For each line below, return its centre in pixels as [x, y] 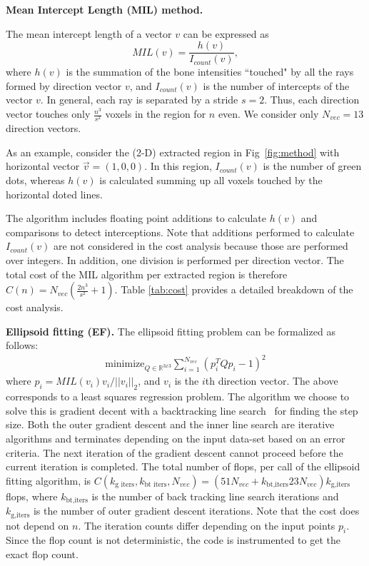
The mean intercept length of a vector [89, 33]
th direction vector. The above [272, 381]
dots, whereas [35, 180]
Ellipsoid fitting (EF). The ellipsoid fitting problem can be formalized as [171, 331]
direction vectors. [44, 128]
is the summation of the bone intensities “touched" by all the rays [210, 72]
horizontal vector [43, 166]
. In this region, [178, 166]
